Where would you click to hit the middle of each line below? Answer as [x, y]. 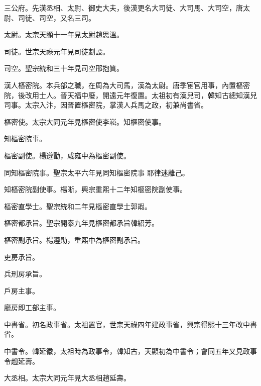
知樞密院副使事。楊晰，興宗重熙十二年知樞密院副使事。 [95, 189]
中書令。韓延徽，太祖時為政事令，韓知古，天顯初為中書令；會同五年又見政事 [130, 351]
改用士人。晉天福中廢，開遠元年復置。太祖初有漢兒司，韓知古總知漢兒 [141, 95]
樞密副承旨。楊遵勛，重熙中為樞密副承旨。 [74, 239]
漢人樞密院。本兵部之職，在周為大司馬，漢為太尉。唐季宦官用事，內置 [120, 85]
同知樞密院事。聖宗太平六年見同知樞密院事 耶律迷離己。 [97, 172]
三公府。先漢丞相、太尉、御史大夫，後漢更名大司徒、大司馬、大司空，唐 [123, 8]
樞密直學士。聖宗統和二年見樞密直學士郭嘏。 [78, 206]
